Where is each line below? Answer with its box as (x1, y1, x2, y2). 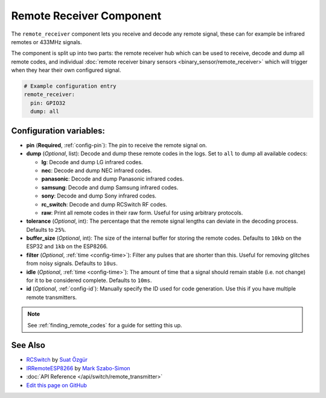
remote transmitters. (26, 294, 77, 301)
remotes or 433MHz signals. (11, 38, 82, 45)
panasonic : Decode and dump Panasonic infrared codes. (41, 175, 184, 182)
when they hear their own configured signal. (11, 66, 121, 74)
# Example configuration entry (24, 83, 117, 90)
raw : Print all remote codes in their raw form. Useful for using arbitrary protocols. (41, 209, 243, 216)
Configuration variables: (11, 126, 106, 136)
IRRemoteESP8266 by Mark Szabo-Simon (26, 364, 130, 371)
